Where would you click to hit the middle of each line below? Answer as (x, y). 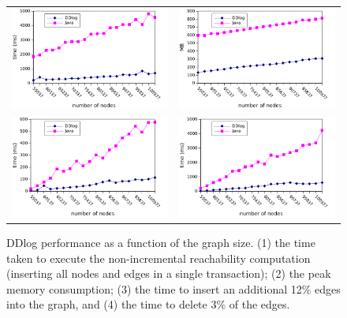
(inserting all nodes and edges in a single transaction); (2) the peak (169, 273)
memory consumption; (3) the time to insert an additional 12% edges (173, 288)
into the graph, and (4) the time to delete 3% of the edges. (148, 304)
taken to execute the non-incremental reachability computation (159, 258)
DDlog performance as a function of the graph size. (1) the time (161, 242)
